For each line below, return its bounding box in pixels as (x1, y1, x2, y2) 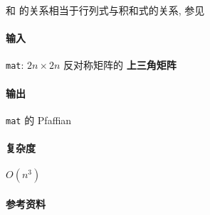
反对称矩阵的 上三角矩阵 (63, 57, 177, 72)
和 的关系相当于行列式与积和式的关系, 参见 (6, 3, 205, 17)
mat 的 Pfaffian (6, 112, 72, 127)
